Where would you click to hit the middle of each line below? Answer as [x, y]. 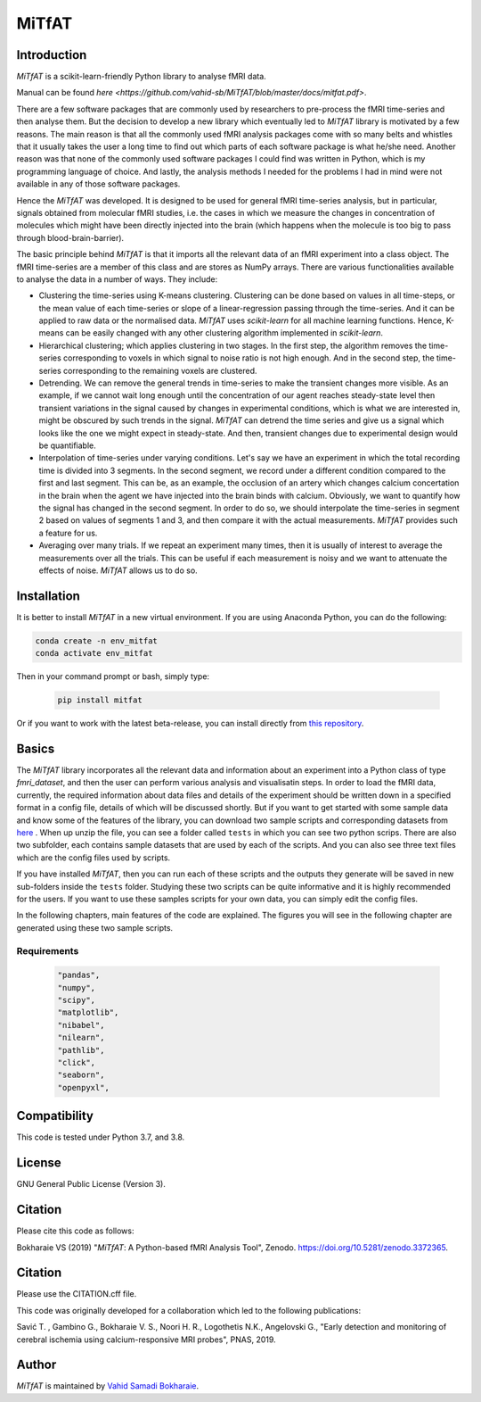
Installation [48, 596]
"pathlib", [81, 1050]
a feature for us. [68, 533]
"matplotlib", [88, 1012]
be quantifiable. [68, 445]
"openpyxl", [84, 1087]
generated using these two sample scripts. [95, 927]
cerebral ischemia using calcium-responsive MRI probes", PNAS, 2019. [146, 1340]
